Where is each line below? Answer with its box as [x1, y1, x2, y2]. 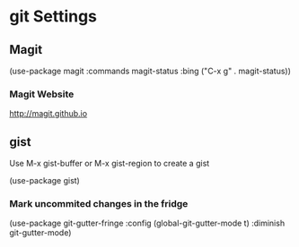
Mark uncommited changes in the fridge [9, 198, 189, 210]
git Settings [9, 6, 97, 27]
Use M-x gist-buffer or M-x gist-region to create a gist [9, 158, 210, 169]
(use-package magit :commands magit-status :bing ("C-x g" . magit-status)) [9, 65, 292, 76]
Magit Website [9, 88, 75, 100]
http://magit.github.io [9, 108, 88, 119]
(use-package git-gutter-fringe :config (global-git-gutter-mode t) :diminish [9, 217, 286, 229]
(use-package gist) [9, 175, 81, 186]
